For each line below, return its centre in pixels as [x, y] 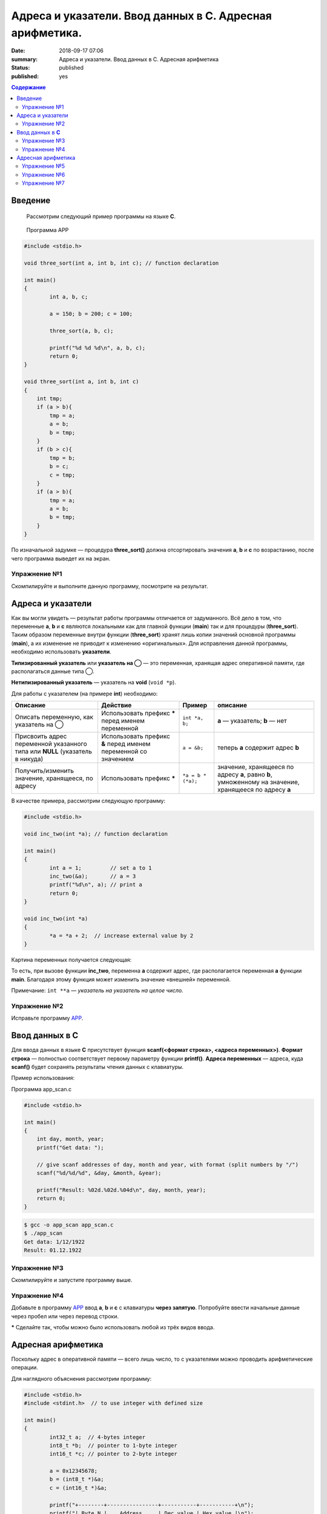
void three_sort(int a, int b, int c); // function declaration [121, 263]
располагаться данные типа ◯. [53, 672]
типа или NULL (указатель [53, 752]
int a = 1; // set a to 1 [101, 868]
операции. [25, 1367]
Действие [116, 706]
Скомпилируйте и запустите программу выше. [72, 1280]
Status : [21, 68]
